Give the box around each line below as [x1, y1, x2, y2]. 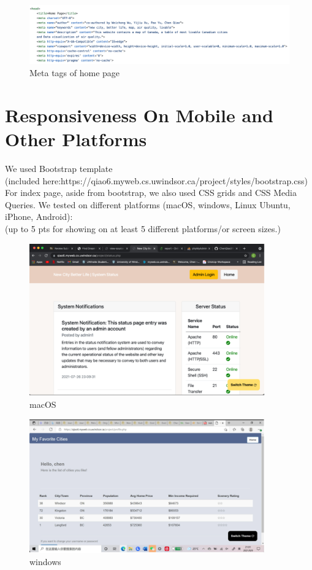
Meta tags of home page [29, 66, 120, 79]
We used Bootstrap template [5, 162, 113, 174]
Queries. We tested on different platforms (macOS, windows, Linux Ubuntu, [5, 198, 291, 211]
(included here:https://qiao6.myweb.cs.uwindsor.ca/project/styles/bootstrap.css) [5, 174, 308, 187]
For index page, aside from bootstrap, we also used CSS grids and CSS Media [5, 186, 297, 199]
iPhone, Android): [5, 210, 73, 223]
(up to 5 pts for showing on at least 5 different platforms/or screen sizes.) [5, 222, 281, 235]
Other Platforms [5, 127, 147, 152]
